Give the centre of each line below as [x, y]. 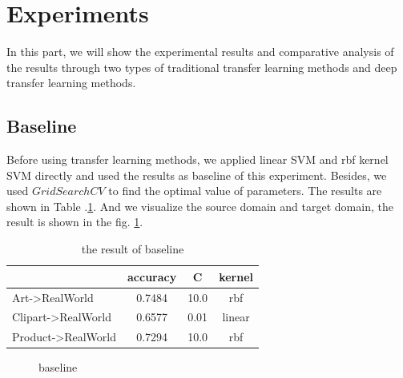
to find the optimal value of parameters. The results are [245, 191]
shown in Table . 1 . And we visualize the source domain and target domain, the [200, 206]
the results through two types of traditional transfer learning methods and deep [202, 67]
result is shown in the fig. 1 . [75, 222]
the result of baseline [133, 249]
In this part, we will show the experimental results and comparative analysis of [200, 52]
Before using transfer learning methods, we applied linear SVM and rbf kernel [197, 159]
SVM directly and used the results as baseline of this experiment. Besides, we [197, 175]
